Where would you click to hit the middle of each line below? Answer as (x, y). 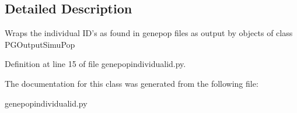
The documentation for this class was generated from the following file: (132, 83)
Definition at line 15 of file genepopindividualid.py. (95, 64)
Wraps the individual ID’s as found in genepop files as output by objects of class (149, 33)
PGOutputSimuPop (40, 44)
